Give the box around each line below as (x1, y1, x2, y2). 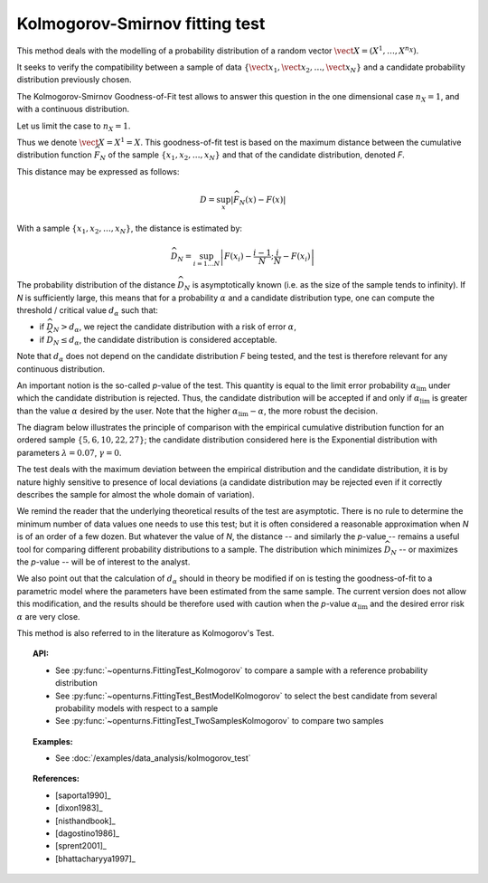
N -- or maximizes (389, 544, 458, 556)
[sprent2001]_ (55, 840, 108, 851)
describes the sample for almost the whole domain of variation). (16, 489, 255, 500)
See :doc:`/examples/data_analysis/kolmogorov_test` (55, 753, 252, 764)
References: (33, 774, 80, 784)
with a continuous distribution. (16, 104, 130, 115)
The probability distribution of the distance (16, 280, 176, 290)
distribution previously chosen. (16, 74, 132, 85)
